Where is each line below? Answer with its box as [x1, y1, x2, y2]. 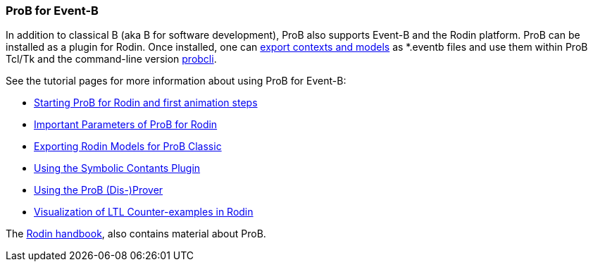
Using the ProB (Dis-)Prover [34, 184, 163, 197]
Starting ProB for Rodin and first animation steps [34, 97, 258, 109]
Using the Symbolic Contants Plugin [34, 162, 201, 175]
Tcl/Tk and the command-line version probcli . [6, 53, 217, 66]
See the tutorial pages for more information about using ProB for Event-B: [6, 75, 347, 87]
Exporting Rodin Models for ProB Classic [34, 140, 222, 153]
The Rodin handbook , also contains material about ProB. [6, 228, 266, 240]
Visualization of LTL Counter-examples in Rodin [34, 206, 254, 218]
